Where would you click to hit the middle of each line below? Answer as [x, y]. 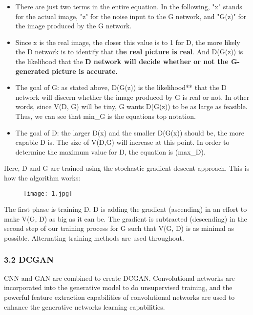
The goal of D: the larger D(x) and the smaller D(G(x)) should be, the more [130, 132]
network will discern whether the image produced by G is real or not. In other [132, 97]
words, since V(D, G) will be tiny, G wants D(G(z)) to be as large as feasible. [131, 106]
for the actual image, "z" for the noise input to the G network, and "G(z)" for [131, 16]
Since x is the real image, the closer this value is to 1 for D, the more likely [128, 42]
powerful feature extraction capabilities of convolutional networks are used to [119, 297]
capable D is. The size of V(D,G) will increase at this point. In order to [122, 142]
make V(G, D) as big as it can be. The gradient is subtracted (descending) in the [126, 218]
